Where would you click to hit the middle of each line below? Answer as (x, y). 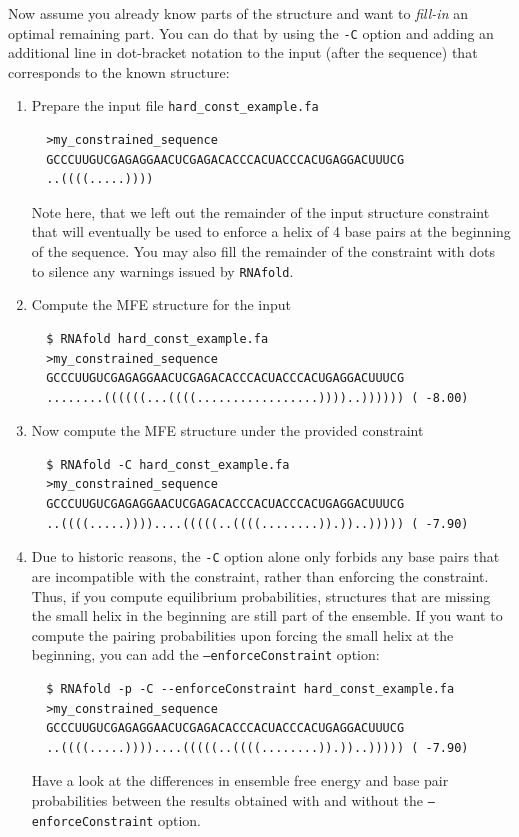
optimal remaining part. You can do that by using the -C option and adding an (251, 32)
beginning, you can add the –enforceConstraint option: (205, 654)
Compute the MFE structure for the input (161, 304)
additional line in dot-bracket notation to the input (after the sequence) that (243, 52)
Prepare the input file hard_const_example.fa (175, 105)
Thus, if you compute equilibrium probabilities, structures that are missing (261, 595)
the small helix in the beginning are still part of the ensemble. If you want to (267, 615)
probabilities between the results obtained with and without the (227, 799)
